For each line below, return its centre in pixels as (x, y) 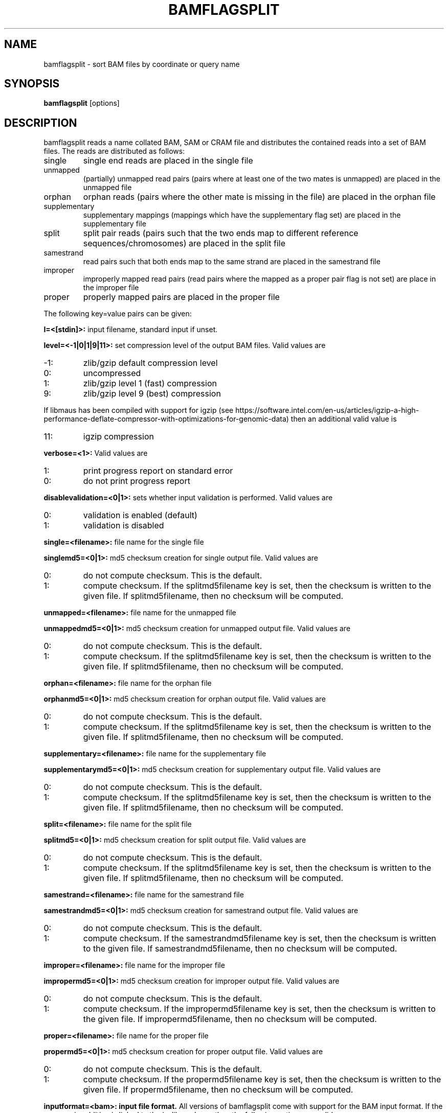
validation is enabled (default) (140, 515)
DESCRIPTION (41, 123)
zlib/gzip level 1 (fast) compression (150, 384)
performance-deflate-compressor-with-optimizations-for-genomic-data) (166, 419)
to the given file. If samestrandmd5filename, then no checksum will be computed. (240, 949)
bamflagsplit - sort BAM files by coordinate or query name (142, 64)
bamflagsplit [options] (82, 103)
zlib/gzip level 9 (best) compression (152, 394)
